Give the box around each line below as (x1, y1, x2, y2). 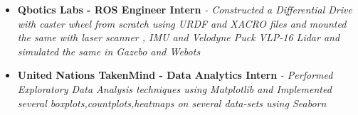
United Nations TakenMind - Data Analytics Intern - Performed (17, 67, 333, 82)
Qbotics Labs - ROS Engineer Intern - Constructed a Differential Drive (17, 2, 352, 16)
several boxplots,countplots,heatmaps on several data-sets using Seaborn (17, 95, 327, 110)
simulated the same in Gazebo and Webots (17, 43, 201, 58)
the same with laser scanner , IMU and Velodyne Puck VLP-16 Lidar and (17, 30, 340, 45)
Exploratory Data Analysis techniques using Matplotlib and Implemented (17, 81, 332, 96)
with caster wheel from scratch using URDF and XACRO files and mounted (17, 16, 347, 31)
